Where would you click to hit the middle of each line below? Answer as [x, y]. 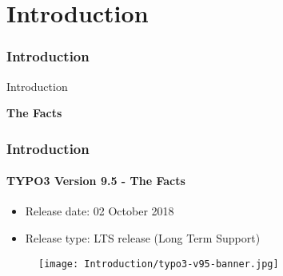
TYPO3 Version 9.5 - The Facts [96, 181]
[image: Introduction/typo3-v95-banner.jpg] [159, 264]
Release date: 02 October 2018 [100, 211]
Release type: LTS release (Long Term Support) [143, 238]
